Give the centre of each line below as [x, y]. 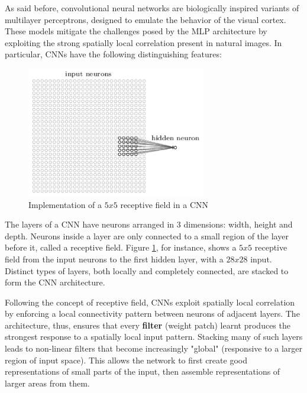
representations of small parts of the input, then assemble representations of [143, 371]
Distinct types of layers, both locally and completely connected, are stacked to [147, 270]
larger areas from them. [47, 383]
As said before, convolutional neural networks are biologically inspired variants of [152, 8]
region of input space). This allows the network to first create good [126, 360]
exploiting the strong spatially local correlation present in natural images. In [143, 42]
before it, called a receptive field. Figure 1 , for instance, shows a [121, 247]
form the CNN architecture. [55, 282]
